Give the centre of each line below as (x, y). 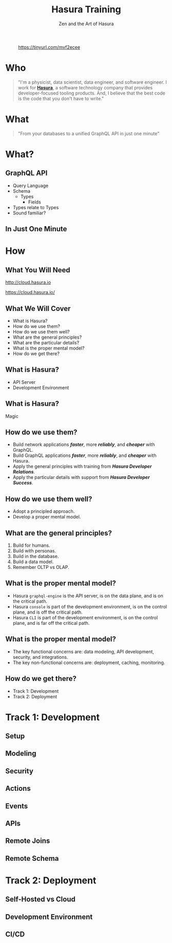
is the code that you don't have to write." (61, 98)
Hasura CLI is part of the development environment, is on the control (85, 617)
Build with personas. (34, 551)
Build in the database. (36, 557)
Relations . (24, 472)
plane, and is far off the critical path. (51, 623)
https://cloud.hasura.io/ (30, 292)
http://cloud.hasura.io (28, 282)
